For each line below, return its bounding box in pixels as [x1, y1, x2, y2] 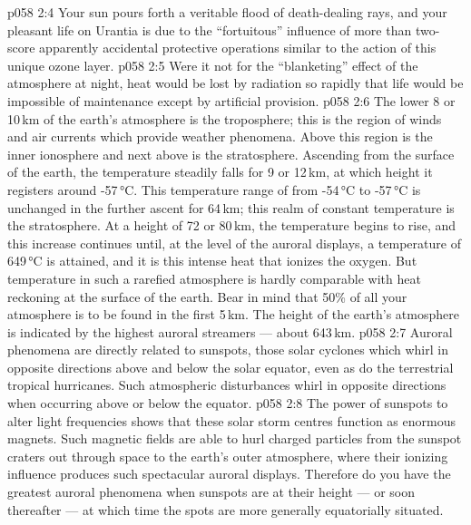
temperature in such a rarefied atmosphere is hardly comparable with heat [7, 268, 421, 287]
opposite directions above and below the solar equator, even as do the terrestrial [7, 357, 454, 376]
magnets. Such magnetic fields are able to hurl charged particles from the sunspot [7, 429, 462, 448]
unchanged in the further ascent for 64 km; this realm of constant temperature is [7, 198, 455, 217]
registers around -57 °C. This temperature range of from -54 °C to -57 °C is [7, 180, 421, 199]
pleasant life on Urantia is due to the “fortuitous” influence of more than [7, 20, 412, 39]
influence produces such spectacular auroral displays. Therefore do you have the [7, 464, 451, 483]
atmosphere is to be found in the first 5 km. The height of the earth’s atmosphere [7, 305, 459, 324]
